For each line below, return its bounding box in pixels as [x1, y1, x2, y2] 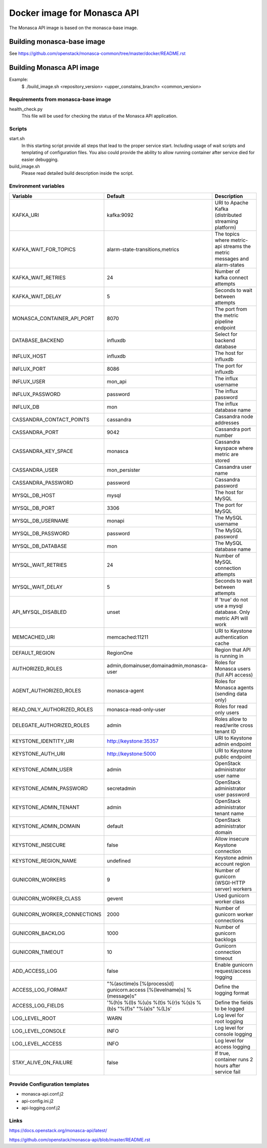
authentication [215, 634, 248, 641]
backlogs [215, 936, 236, 943]
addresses [215, 419, 239, 426]
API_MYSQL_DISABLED [12, 608, 67, 615]
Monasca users [215, 665, 251, 672]
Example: [9, 77, 28, 83]
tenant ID [215, 728, 236, 735]
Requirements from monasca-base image [9, 96, 111, 102]
